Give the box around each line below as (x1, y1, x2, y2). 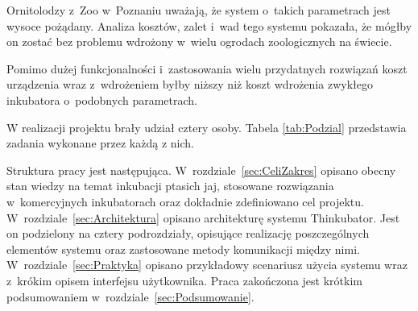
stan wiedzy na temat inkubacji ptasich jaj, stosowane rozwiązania (6, 177, 334, 194)
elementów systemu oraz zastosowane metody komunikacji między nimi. (6, 240, 360, 257)
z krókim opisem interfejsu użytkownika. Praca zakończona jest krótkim (6, 272, 362, 288)
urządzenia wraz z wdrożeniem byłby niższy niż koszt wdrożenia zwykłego (6, 76, 373, 93)
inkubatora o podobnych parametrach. (6, 91, 198, 108)
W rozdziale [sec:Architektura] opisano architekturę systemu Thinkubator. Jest (6, 209, 400, 226)
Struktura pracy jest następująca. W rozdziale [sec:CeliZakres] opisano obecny (6, 161, 396, 178)
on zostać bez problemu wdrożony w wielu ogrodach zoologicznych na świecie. (6, 33, 392, 50)
